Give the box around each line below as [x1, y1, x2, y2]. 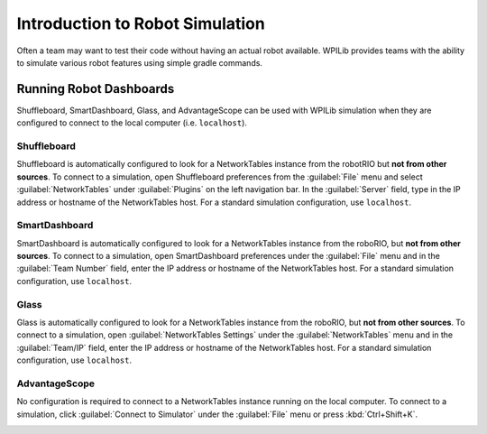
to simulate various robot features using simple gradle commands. [16, 57, 263, 68]
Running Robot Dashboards [16, 81, 175, 97]
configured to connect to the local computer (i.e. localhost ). [16, 117, 248, 128]
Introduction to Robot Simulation [16, 14, 265, 33]
